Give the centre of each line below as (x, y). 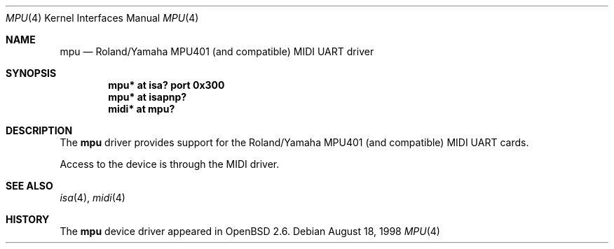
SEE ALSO (29, 186)
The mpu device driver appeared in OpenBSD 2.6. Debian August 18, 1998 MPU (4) (250, 231)
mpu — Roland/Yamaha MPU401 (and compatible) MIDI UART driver (217, 51)
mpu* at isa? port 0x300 (166, 85)
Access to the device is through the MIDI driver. (170, 164)
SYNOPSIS (31, 73)
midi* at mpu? (142, 109)
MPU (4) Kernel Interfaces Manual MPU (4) (102, 18)
